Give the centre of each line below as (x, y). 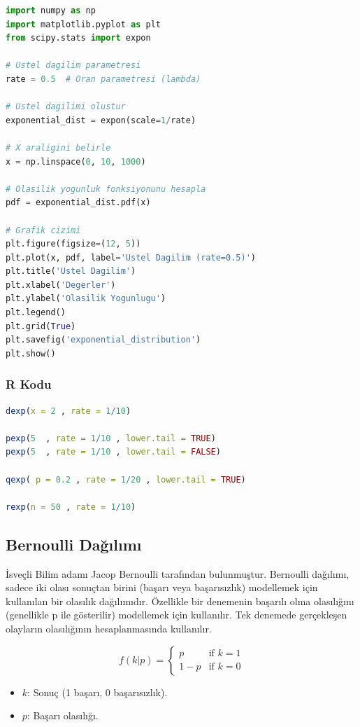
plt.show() (31, 353)
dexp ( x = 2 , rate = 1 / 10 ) (69, 411)
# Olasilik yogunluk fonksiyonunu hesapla (106, 189)
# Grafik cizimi (43, 230)
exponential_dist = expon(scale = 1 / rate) (101, 120)
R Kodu (29, 384)
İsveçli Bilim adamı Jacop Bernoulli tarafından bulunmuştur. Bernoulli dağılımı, (178, 573)
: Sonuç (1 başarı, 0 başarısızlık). (98, 692)
